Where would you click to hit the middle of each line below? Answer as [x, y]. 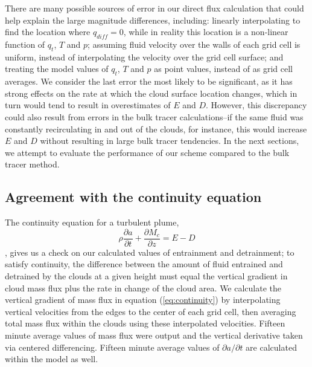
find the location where [48, 32]
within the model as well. [52, 359]
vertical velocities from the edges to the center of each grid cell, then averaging [151, 311]
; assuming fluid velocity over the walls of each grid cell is [194, 44]
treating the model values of [57, 69]
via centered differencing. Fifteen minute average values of [112, 347]
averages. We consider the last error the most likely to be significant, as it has [149, 81]
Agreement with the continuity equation [133, 197]
